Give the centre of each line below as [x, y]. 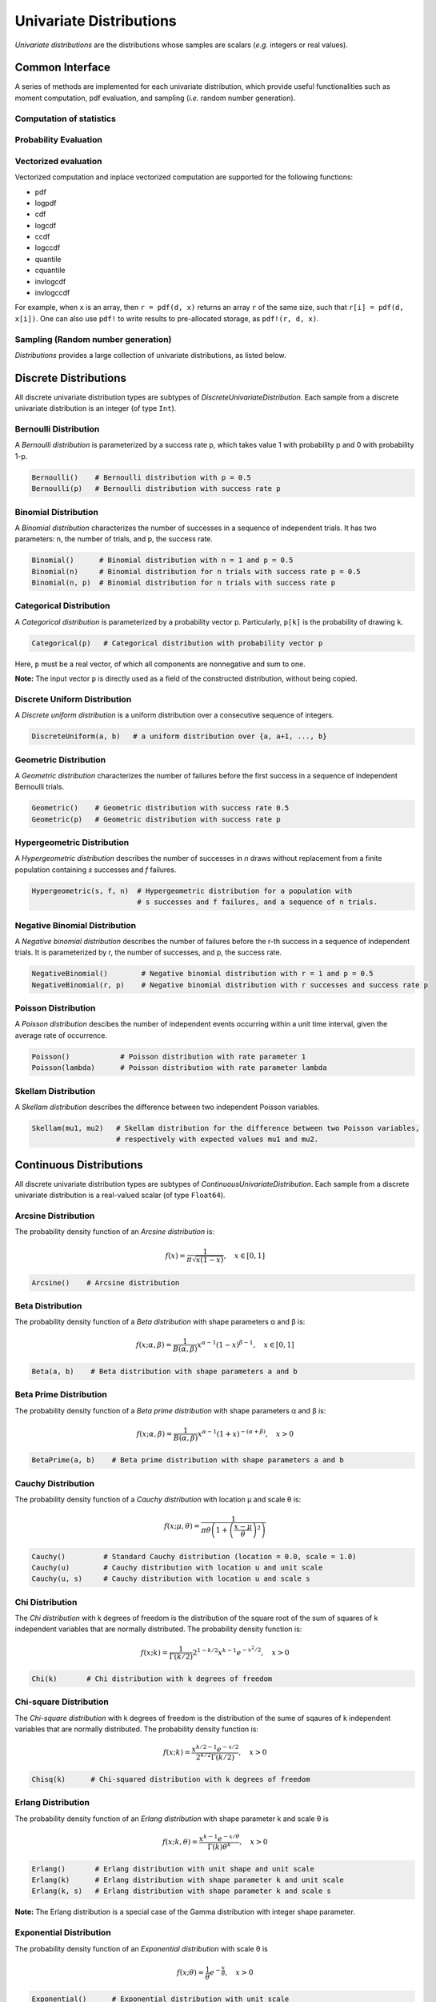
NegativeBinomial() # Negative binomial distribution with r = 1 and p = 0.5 [202, 974]
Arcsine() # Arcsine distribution [106, 1282]
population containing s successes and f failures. [96, 870]
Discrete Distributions [71, 378]
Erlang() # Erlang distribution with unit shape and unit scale [173, 1869]
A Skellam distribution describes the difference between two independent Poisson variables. [167, 1107]
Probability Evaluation [59, 140]
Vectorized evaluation [58, 161]
